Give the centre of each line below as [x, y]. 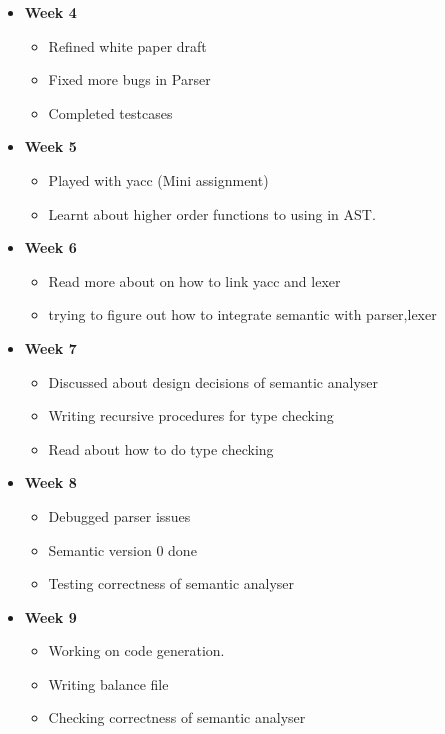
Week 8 [50, 482]
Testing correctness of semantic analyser [171, 583]
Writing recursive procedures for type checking [191, 415]
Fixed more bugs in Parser [129, 79]
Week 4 [50, 12]
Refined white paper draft [127, 45]
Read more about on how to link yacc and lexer [194, 280]
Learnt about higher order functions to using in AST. [212, 213]
